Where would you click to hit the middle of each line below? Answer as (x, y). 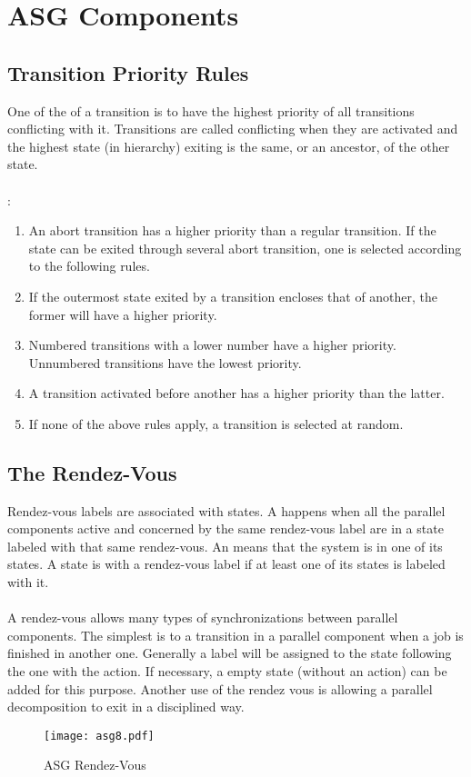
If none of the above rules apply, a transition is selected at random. (216, 423)
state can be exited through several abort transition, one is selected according (245, 248)
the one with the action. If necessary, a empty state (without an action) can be (227, 671)
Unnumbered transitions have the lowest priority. (165, 362)
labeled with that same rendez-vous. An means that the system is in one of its (225, 546)
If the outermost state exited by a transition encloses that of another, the (233, 296)
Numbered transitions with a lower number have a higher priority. (212, 345)
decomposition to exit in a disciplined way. (126, 707)
